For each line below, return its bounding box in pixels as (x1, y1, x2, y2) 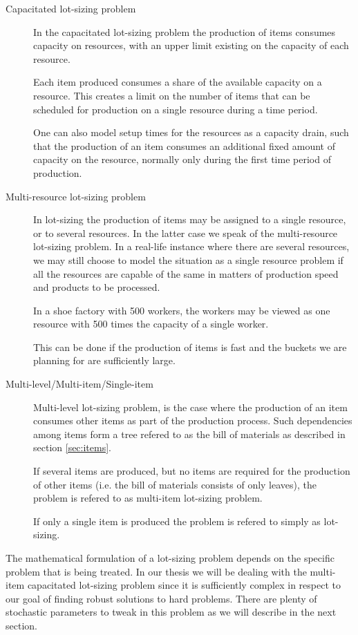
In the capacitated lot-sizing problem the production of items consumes (33, 24, 336, 39)
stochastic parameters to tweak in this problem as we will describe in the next (6, 605, 337, 619)
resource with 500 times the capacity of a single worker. (33, 316, 269, 331)
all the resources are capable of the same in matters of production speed (33, 266, 339, 281)
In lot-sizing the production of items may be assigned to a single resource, (33, 212, 346, 227)
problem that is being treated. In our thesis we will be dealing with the (6, 564, 307, 578)
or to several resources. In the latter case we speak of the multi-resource (33, 225, 338, 240)
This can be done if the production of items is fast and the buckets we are (33, 339, 347, 354)
